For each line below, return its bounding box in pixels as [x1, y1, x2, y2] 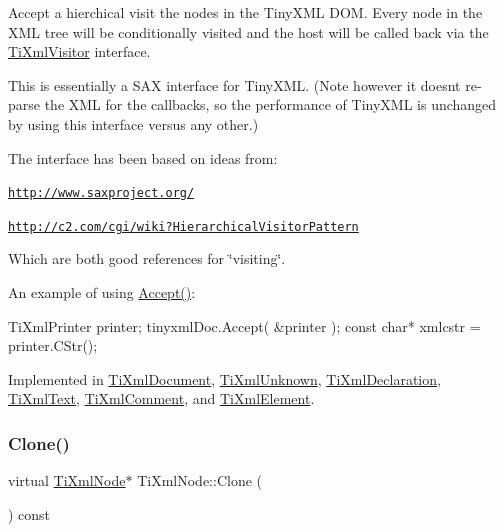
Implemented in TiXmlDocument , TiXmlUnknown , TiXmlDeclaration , [8, 368, 441, 389]
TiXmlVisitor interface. [8, 41, 151, 62]
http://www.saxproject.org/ [8, 186, 195, 201]
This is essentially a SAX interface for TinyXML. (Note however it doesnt [8, 74, 461, 95]
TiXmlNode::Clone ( [137, 470, 263, 491]
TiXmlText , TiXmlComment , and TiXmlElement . [8, 388, 315, 409]
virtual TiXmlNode [8, 470, 126, 491]
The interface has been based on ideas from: [8, 147, 278, 168]
